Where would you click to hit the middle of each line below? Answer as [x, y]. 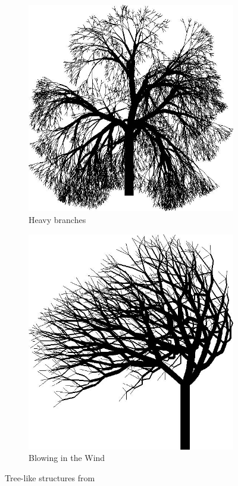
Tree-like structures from [50, 477]
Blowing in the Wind [67, 458]
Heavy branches [57, 219]
